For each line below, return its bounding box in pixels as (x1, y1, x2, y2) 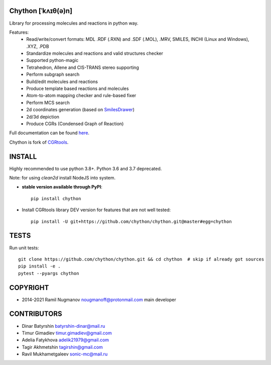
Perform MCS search (26, 100, 70, 106)
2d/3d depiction (26, 114, 60, 120)
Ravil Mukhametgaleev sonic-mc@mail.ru (22, 351, 108, 357)
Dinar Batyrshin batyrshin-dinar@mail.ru (22, 323, 105, 329)
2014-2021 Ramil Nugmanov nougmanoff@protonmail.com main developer (22, 297, 177, 303)
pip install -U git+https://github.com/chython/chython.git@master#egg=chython (31, 219, 232, 224)
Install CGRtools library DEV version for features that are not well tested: (22, 207, 171, 213)
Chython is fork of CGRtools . (9, 139, 69, 145)
